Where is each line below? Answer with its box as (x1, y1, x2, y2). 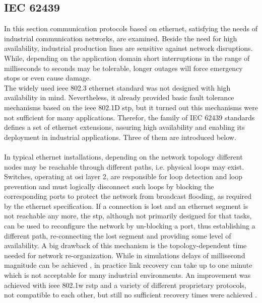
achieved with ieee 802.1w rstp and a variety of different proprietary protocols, (4, 279, 246, 290)
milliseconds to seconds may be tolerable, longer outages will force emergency (4, 62, 243, 73)
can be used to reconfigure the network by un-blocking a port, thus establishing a (4, 220, 255, 231)
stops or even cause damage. (4, 72, 91, 83)
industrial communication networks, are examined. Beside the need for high (4, 33, 237, 43)
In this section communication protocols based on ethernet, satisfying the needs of (4, 23, 258, 34)
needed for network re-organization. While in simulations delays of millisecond (4, 250, 245, 260)
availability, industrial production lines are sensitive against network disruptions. (4, 43, 253, 53)
